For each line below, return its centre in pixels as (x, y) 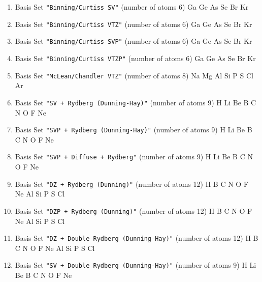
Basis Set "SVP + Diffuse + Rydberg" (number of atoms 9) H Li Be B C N (134, 157)
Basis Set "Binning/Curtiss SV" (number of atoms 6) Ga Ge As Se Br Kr (132, 7)
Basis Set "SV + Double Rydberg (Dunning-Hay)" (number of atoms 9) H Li (136, 265)
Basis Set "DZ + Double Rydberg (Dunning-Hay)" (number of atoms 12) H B (137, 238)
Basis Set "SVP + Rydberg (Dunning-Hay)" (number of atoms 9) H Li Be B (134, 130)
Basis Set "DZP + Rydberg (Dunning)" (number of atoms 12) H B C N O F (134, 210)
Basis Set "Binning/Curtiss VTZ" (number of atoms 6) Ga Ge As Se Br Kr (134, 24)
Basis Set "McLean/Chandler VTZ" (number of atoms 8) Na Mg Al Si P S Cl (134, 75)
